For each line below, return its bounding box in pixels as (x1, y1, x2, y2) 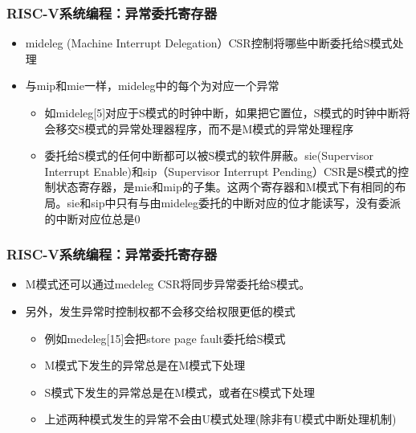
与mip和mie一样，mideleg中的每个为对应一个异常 (25, 77, 279, 94)
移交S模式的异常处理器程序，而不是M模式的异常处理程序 (55, 120, 354, 137)
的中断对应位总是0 (44, 210, 141, 227)
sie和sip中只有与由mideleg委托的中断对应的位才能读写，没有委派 (67, 194, 402, 210)
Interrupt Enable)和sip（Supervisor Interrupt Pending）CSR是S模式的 (44, 162, 398, 179)
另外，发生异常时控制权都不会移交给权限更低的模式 (25, 302, 296, 319)
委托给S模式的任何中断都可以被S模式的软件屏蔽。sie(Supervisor (44, 147, 373, 164)
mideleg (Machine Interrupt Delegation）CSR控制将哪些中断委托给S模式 (25, 35, 393, 51)
